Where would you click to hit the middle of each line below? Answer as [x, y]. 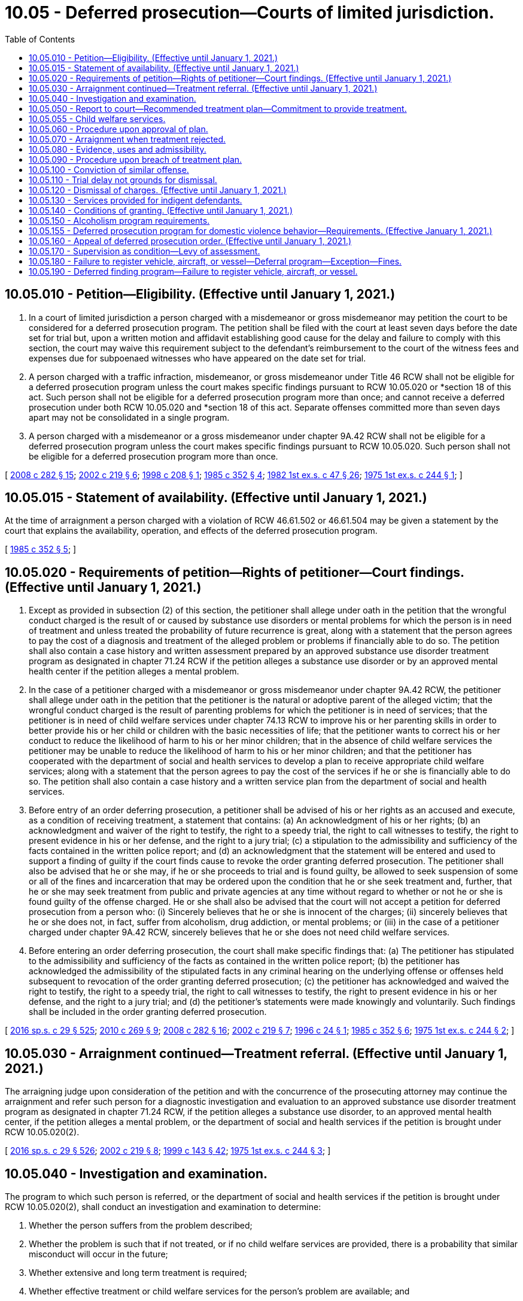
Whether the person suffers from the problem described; [141, 1225]
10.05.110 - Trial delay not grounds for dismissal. [123, 180]
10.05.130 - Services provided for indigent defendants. [136, 200]
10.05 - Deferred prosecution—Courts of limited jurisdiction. [250, 13]
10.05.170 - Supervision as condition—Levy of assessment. [145, 251]
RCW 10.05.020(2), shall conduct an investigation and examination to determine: [163, 1206]
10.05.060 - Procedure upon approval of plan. [118, 129]
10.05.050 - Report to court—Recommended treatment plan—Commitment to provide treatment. [218, 108]
